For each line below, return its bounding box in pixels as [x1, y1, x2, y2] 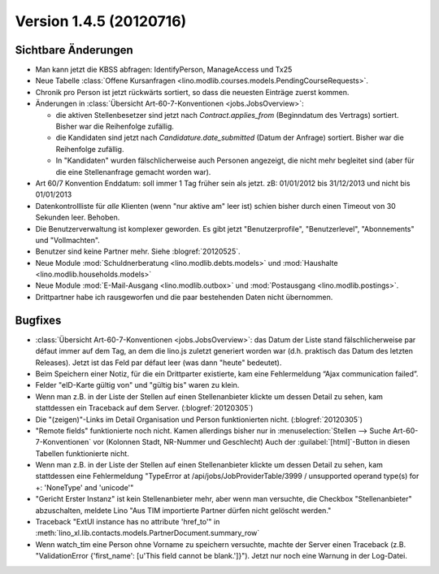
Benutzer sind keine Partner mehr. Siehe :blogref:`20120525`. [35, 246, 241, 256]
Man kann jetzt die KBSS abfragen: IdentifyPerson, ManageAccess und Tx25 [35, 65, 293, 75]
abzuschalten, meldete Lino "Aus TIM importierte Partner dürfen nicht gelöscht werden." [35, 505, 332, 515]
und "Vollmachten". [35, 235, 101, 245]
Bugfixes [15, 313, 62, 327]
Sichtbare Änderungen [15, 43, 133, 57]
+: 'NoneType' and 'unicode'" [35, 482, 134, 492]
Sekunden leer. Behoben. [35, 212, 120, 223]
